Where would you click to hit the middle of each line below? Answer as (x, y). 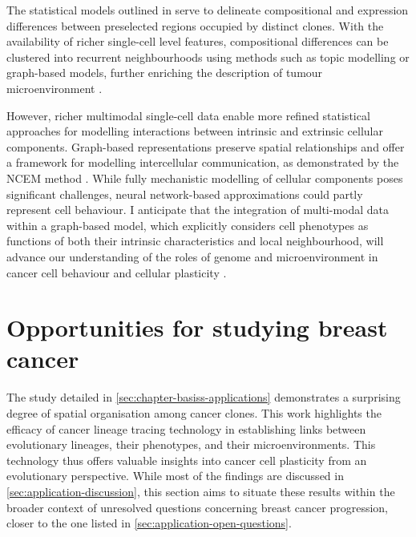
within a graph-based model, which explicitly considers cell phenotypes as (188, 225)
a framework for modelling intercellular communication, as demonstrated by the (203, 162)
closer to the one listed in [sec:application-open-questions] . (149, 523)
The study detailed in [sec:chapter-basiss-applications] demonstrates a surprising (204, 397)
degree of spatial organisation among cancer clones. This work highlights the (194, 413)
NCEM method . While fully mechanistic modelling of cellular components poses (205, 178)
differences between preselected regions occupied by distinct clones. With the (195, 25)
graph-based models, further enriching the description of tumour (165, 73)
